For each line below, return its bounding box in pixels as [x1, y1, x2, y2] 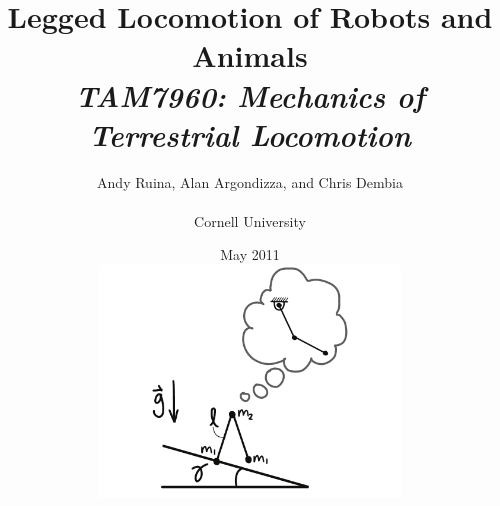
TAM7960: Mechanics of [75, 74, 425, 116]
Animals [192, 35, 308, 76]
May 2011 [220, 244, 280, 265]
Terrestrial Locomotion [88, 113, 412, 155]
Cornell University [194, 210, 306, 231]
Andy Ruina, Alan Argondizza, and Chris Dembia [97, 171, 403, 192]
